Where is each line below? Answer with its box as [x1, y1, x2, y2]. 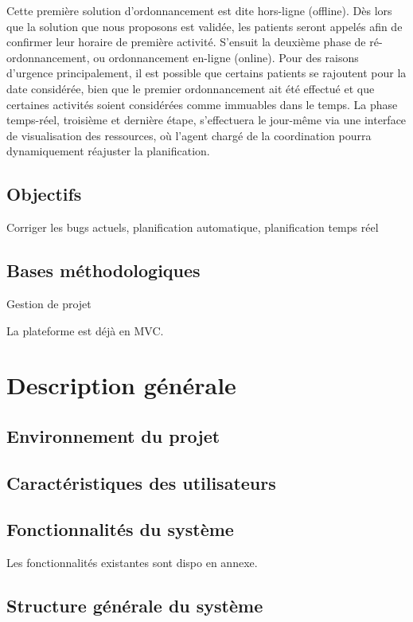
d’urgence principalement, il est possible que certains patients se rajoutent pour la [6, 65, 407, 81]
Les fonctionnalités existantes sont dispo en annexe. [6, 554, 258, 571]
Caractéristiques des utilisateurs [6, 470, 276, 495]
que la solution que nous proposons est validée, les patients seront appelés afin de [6, 18, 403, 34]
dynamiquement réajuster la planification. [6, 143, 210, 159]
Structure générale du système [6, 593, 263, 618]
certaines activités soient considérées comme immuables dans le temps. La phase [6, 96, 398, 112]
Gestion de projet [6, 295, 92, 311]
